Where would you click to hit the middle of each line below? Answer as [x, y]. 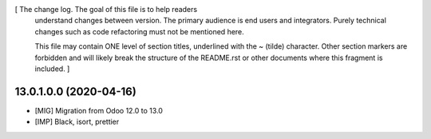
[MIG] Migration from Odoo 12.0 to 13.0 [99, 110]
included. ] [52, 69]
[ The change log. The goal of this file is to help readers [106, 9]
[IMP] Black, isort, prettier [77, 122]
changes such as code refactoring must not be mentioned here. [140, 31]
